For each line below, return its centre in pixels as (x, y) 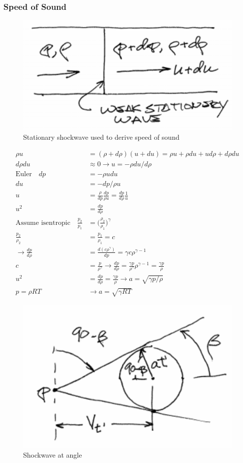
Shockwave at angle (53, 455)
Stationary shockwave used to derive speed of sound (101, 137)
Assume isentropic (43, 223)
